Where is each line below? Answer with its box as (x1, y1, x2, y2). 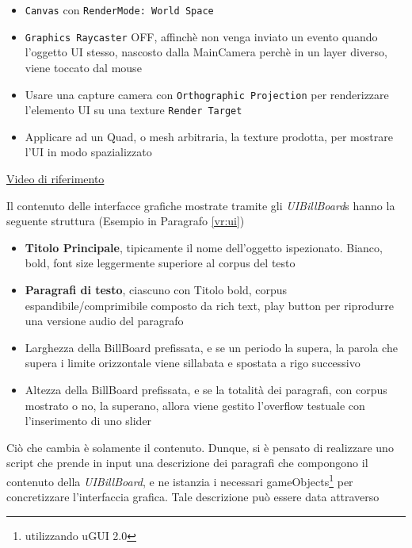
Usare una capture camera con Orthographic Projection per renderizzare (25, 86, 389, 102)
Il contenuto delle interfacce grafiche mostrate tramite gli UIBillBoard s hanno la (6, 197, 395, 213)
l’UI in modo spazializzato (25, 144, 152, 160)
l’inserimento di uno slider (25, 412, 152, 429)
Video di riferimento (6, 171, 105, 186)
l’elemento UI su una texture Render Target (25, 102, 242, 118)
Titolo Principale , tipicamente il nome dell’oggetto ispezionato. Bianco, (25, 239, 383, 255)
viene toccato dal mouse (25, 59, 142, 75)
